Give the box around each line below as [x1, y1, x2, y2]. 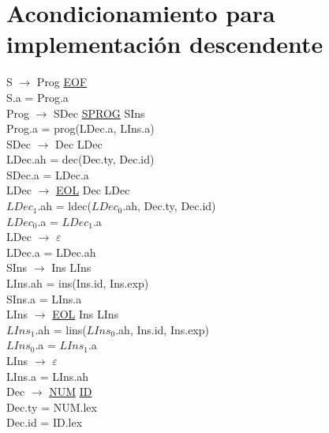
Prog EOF [36, 73, 88, 90]
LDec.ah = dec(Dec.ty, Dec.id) [6, 151, 155, 168]
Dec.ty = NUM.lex [6, 398, 97, 415]
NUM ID [49, 383, 92, 400]
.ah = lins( [35, 321, 87, 337]
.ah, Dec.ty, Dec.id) [122, 198, 216, 214]
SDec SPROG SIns [54, 104, 145, 121]
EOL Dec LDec [55, 182, 130, 198]
